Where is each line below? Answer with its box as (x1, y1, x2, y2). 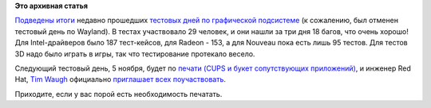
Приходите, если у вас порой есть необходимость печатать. (14, 89, 223, 98)
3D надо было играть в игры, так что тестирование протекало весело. (14, 48, 255, 59)
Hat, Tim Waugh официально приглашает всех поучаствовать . (14, 75, 227, 84)
